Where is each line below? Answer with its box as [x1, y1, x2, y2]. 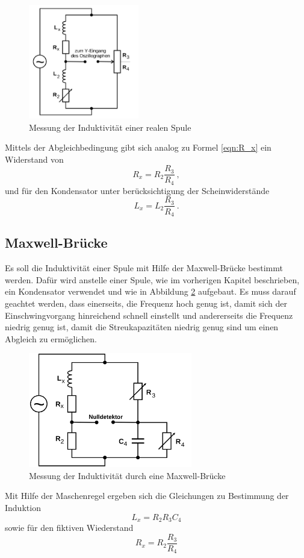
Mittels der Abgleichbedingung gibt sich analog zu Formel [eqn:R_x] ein [5, 141, 271, 154]
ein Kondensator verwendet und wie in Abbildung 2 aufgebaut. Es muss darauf [5, 285, 296, 298]
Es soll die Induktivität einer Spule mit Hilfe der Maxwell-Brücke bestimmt [5, 262, 283, 274]
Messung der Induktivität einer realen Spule [29, 121, 191, 133]
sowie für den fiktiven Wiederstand [5, 521, 134, 534]
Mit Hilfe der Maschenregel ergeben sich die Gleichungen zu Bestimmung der [5, 489, 289, 502]
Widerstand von [5, 152, 64, 165]
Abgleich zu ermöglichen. [5, 332, 97, 345]
